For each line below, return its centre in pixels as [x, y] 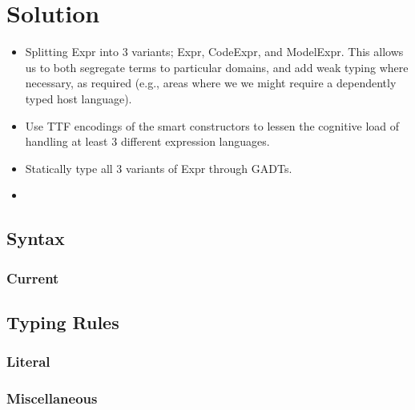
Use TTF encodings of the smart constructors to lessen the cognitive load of [212, 125]
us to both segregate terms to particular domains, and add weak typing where [217, 67]
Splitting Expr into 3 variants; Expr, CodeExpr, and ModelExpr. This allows [214, 52]
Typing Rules [63, 322]
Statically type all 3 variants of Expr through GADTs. [159, 168]
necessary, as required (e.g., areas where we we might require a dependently [211, 83]
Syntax [36, 238]
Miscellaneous [52, 398]
